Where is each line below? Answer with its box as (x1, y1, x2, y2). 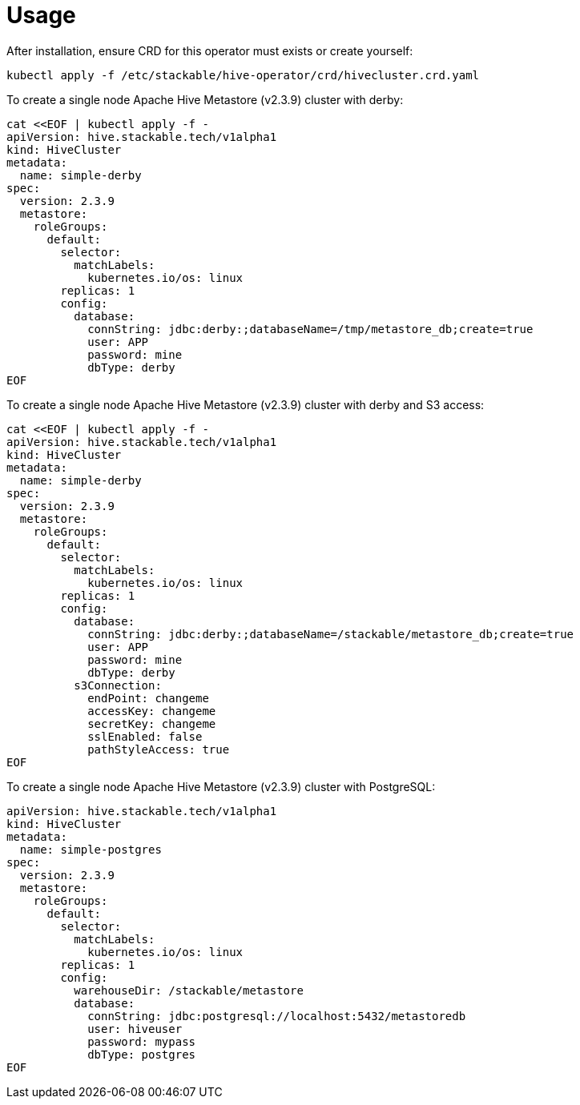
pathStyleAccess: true (87, 742, 230, 756)
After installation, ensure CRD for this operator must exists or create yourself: (6, 43, 413, 58)
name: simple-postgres (19, 842, 162, 856)
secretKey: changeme (87, 717, 216, 730)
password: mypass (87, 1035, 196, 1048)
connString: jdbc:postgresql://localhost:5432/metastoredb (87, 1009, 466, 1023)
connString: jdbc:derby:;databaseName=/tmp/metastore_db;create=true (87, 322, 534, 336)
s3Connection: (74, 678, 162, 692)
